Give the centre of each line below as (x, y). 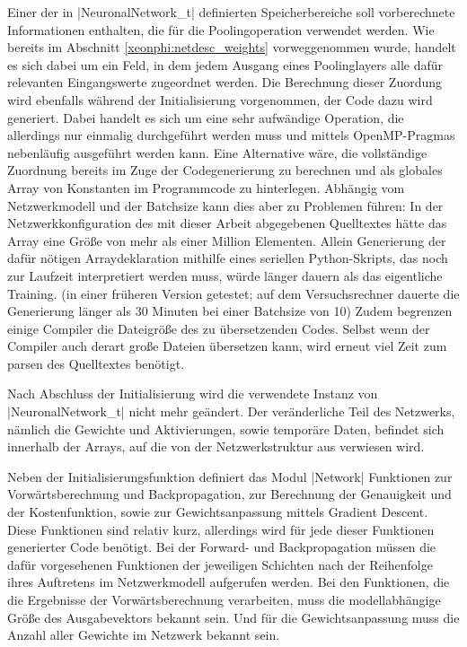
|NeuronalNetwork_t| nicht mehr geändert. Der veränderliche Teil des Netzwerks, (231, 411)
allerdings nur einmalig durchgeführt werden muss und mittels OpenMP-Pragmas (231, 135)
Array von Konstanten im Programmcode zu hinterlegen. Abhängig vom (206, 187)
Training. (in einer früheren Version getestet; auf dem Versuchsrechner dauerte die (233, 293)
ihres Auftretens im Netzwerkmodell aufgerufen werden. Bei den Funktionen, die (229, 582)
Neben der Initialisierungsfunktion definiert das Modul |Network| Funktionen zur (230, 476)
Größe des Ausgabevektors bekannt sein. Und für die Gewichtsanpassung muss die (233, 617)
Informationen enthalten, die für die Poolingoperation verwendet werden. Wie (221, 29)
